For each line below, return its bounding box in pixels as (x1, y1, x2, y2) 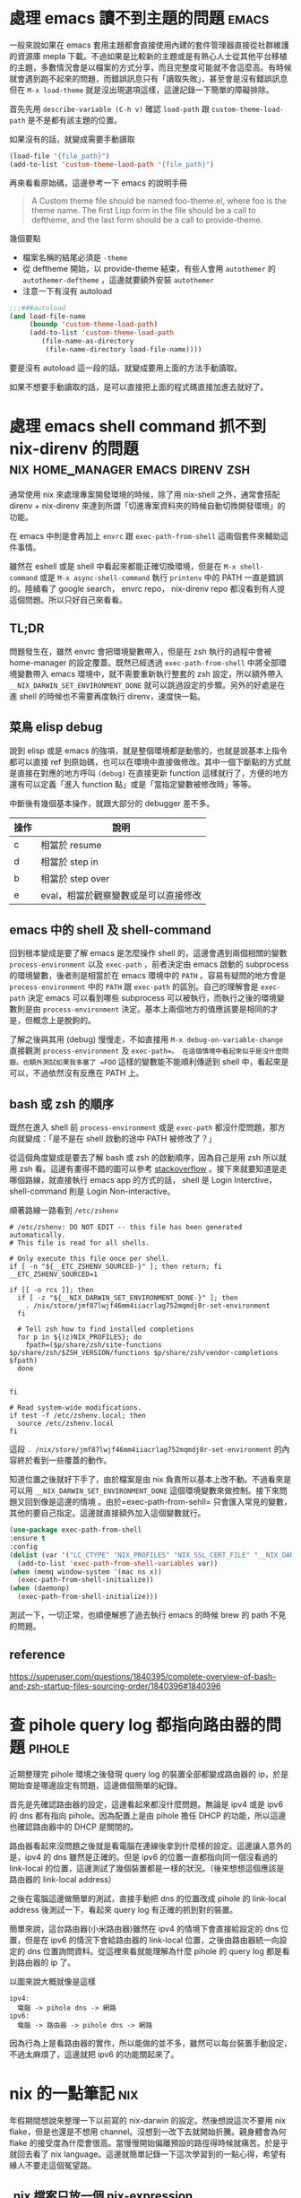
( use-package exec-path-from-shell (9, 1525, 142, 1534)
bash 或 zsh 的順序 (9, 1096, 115, 1112)
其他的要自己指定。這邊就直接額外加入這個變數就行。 (9, 1507, 206, 1518)
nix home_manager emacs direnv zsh (9, 458, 251, 479)
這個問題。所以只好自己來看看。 (9, 594, 127, 605)
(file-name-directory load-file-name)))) (45, 345, 202, 354)
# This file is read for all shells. (9, 1238, 150, 1247)
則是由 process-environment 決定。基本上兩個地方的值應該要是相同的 (16, 1003, 271, 1014)
